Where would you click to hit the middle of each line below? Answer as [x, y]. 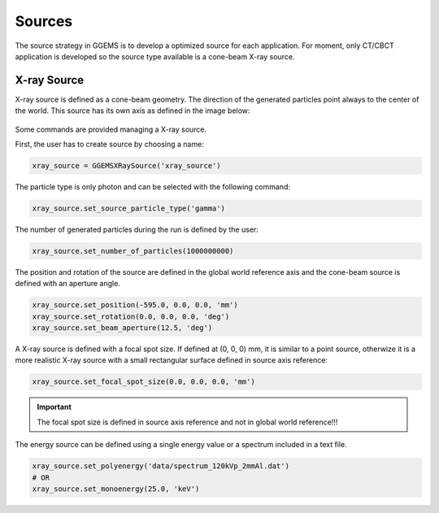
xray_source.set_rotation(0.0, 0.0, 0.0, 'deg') [131, 316]
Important [54, 407]
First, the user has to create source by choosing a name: [110, 144]
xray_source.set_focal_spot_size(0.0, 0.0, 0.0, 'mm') [143, 382]
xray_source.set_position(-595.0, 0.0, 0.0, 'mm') [135, 305]
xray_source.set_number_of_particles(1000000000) [133, 251]
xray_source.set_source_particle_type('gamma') [128, 208]
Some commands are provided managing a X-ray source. [111, 129]
